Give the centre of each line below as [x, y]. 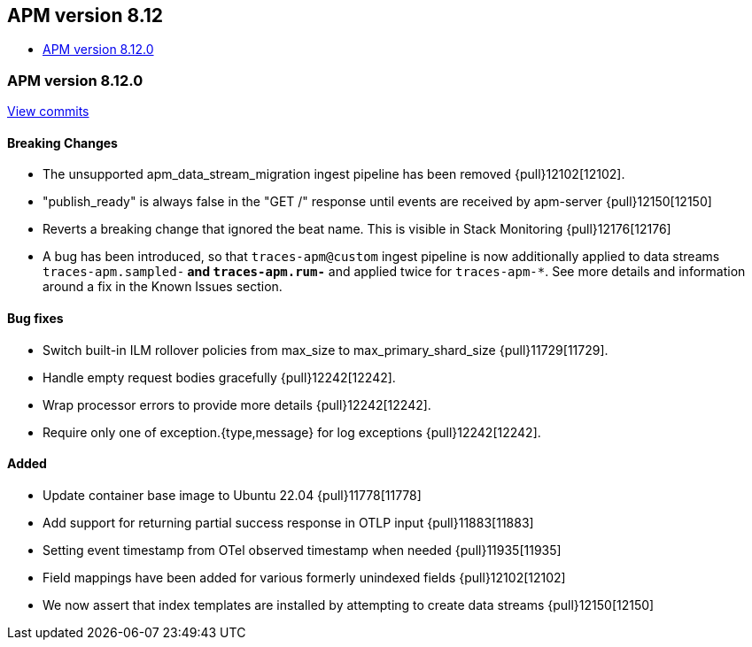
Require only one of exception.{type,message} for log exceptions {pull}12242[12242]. [292, 432]
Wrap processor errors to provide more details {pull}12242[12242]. [237, 404]
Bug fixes [35, 318]
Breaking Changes [62, 142]
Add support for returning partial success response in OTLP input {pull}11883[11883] [288, 522]
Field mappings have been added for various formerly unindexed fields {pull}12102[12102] [304, 577]
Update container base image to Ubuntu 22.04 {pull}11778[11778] [232, 495]
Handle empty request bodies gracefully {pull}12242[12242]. [219, 377]
